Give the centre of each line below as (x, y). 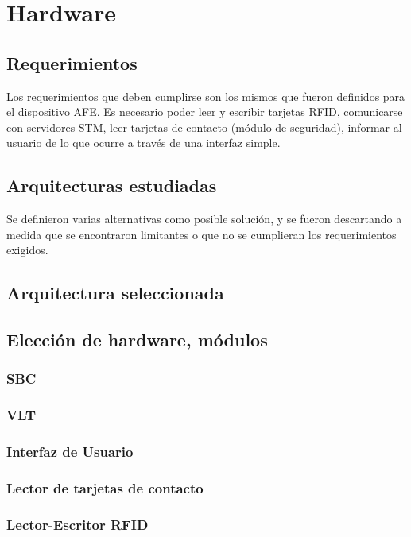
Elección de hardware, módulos (137, 340)
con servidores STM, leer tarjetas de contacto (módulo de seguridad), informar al (204, 127)
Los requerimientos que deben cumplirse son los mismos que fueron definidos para (206, 96)
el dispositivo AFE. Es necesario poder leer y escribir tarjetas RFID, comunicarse (205, 112)
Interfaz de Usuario (70, 452)
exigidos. (27, 250)
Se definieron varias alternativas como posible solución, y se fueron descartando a (204, 219)
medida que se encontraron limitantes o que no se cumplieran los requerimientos (202, 234)
